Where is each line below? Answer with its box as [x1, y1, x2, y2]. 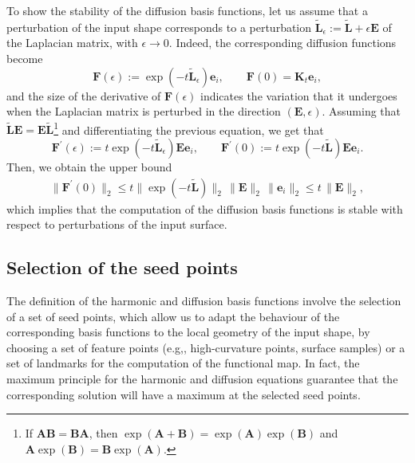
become [6, 50, 43, 66]
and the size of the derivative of [6, 87, 161, 104]
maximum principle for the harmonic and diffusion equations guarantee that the [6, 371, 398, 387]
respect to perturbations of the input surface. [6, 216, 227, 233]
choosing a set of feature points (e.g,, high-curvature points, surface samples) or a [6, 339, 405, 355]
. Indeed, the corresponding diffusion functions [168, 34, 397, 51]
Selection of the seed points [6, 255, 238, 280]
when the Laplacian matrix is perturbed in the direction [6, 103, 281, 120]
